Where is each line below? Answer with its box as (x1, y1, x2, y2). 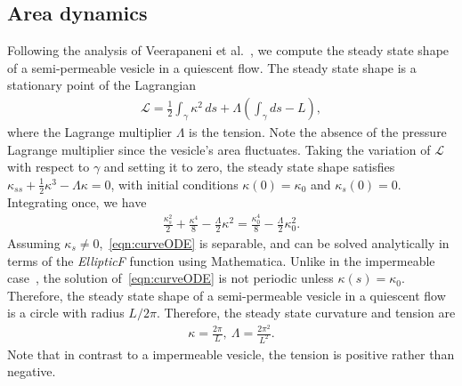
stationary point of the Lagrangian (7, 76, 196, 94)
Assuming (7, 233, 61, 252)
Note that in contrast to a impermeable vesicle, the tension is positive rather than (7, 344, 455, 363)
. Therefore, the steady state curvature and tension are (156, 303, 456, 322)
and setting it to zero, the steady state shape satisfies (103, 157, 395, 176)
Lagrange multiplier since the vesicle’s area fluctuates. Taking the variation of (7, 140, 431, 158)
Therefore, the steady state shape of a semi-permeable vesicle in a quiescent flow (7, 285, 446, 304)
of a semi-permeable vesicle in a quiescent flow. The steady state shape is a (7, 58, 417, 76)
